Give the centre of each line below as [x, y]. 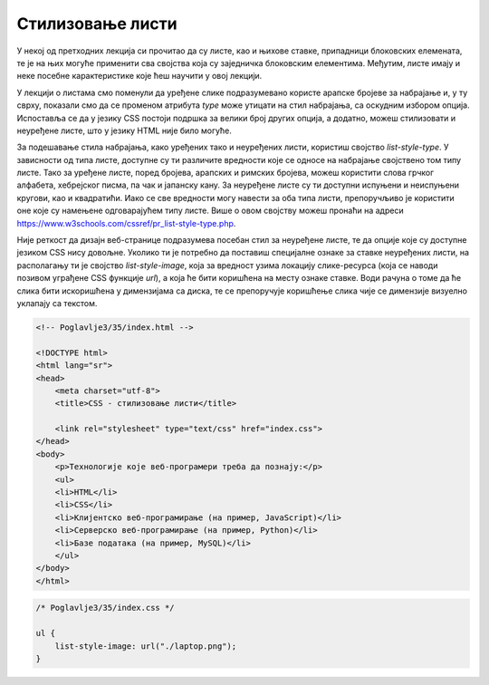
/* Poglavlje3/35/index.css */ [105, 608]
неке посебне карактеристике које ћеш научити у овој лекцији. [139, 76]
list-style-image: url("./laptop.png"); [146, 646]
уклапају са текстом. [57, 303]
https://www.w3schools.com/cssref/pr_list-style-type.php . [126, 223]
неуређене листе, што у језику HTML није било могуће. [125, 130]
